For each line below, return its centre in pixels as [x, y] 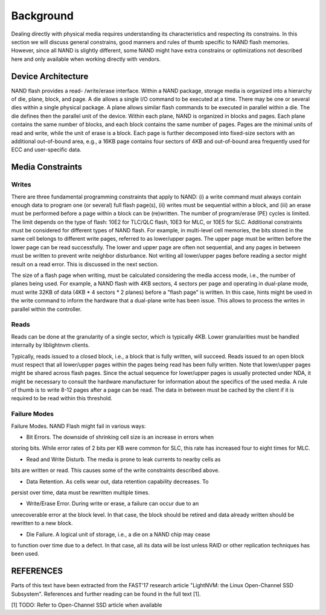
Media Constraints [47, 167]
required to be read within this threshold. [62, 398]
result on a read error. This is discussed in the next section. [85, 264]
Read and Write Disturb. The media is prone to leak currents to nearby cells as [123, 459]
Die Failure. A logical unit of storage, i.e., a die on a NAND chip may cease [118, 534]
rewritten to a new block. [42, 523]
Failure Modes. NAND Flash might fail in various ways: [78, 426]
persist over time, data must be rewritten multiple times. [81, 492]
